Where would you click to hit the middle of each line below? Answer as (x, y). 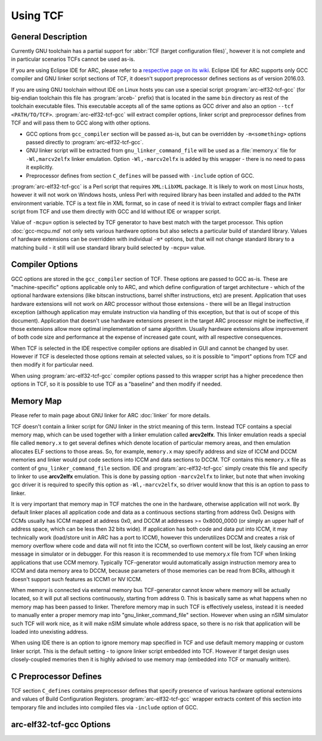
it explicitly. (40, 168)
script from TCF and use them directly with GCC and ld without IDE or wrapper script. (116, 212)
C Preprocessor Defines (56, 676)
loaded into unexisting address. (50, 631)
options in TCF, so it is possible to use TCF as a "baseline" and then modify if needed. (117, 384)
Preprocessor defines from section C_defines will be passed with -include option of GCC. (140, 175)
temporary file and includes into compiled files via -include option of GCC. (105, 707)
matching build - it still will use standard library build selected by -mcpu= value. (108, 247)
